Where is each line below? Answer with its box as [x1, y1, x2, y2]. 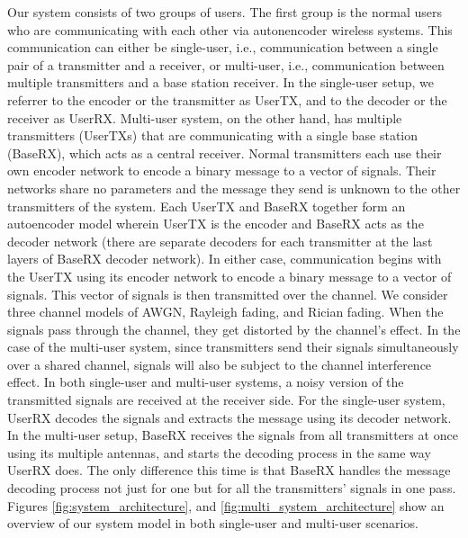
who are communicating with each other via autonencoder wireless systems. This [7, 20, 453, 39]
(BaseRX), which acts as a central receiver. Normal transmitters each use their [7, 143, 442, 162]
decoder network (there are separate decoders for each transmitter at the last [7, 231, 433, 250]
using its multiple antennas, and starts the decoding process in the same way [7, 443, 431, 462]
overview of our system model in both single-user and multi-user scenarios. [7, 514, 418, 533]
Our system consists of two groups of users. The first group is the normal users [7, 3, 442, 21]
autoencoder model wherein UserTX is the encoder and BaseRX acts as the [7, 214, 424, 233]
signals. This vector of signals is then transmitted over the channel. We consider [7, 284, 448, 303]
